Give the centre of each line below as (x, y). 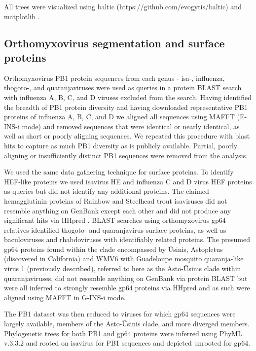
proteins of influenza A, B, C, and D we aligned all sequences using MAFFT (119, 117)
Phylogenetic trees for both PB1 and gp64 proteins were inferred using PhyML (123, 333)
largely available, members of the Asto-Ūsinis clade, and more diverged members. (127, 324)
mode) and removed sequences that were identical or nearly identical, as (131, 126)
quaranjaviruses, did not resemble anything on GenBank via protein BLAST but (126, 278)
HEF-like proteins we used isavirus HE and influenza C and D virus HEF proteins (128, 181)
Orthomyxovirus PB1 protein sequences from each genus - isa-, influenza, (114, 78)
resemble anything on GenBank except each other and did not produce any (118, 210)
